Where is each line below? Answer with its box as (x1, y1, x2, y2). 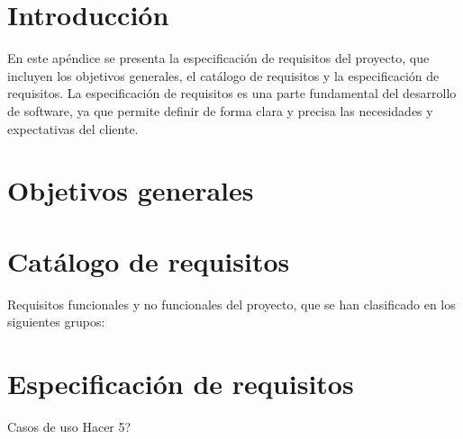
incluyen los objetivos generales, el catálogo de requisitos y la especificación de (7, 66, 440, 85)
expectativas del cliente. (7, 119, 139, 138)
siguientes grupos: (7, 312, 105, 331)
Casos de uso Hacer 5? (7, 417, 132, 435)
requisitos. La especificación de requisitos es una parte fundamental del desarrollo (7, 84, 457, 103)
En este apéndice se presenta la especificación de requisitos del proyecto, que (7, 49, 430, 67)
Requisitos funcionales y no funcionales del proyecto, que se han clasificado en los (7, 294, 456, 313)
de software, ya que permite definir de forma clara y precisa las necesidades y (7, 101, 433, 120)
